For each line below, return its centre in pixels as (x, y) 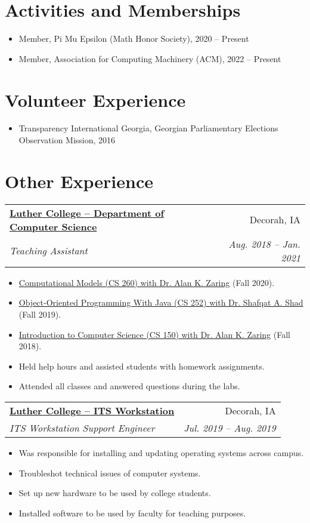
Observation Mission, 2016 (67, 140)
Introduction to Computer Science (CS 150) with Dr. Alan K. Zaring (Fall (154, 334)
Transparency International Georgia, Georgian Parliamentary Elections (148, 128)
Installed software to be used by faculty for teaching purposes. (132, 513)
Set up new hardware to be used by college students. (115, 493)
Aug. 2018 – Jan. (264, 244)
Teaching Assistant (49, 251)
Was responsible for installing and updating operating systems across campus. (161, 452)
